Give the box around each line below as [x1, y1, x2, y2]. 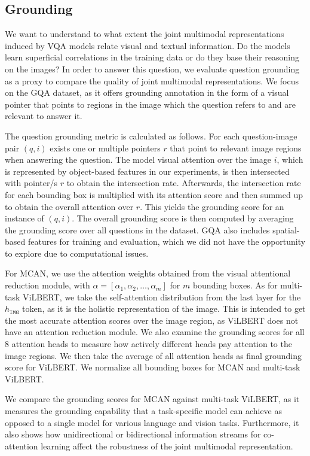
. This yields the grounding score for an [140, 200, 284, 212]
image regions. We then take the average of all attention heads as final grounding [5, 349, 302, 361]
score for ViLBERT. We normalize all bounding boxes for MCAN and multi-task [5, 361, 300, 373]
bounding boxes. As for [192, 279, 278, 291]
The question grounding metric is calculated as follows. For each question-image [5, 129, 297, 142]
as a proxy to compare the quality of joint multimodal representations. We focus [5, 74, 299, 87]
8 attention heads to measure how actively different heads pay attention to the [5, 338, 292, 350]
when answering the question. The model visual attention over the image [5, 153, 271, 166]
